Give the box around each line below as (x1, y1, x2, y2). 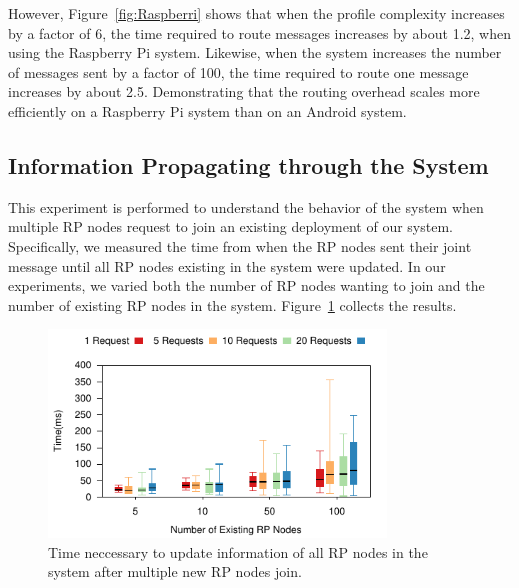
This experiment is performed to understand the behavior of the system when (8, 196, 484, 217)
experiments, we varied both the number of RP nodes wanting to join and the (8, 275, 485, 296)
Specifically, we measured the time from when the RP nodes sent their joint (8, 235, 472, 256)
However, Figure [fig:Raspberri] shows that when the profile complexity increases (8, 3, 505, 23)
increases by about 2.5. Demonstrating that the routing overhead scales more (8, 81, 480, 102)
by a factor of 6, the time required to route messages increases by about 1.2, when (8, 22, 511, 43)
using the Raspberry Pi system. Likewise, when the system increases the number (8, 42, 502, 63)
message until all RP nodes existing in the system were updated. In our (8, 255, 446, 276)
